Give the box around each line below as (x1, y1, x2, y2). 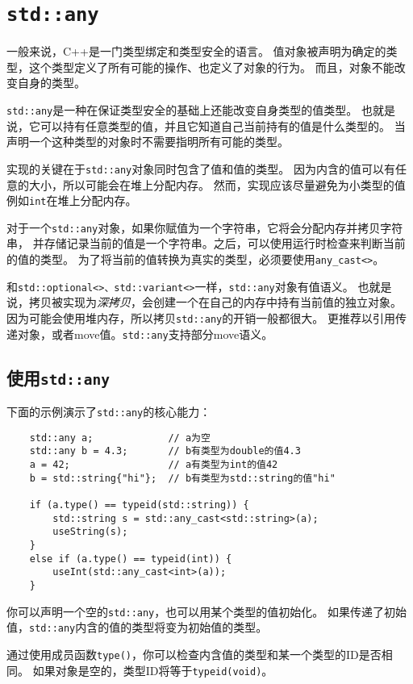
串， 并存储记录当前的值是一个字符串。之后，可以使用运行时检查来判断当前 (6, 235, 406, 252)
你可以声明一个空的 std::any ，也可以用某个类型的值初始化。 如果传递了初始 (6, 603, 407, 619)
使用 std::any (6, 365, 110, 390)
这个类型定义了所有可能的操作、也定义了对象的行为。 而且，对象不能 (28, 58, 394, 75)
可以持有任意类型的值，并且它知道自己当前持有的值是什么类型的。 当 (40, 117, 406, 134)
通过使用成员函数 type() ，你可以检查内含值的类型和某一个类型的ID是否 (6, 645, 382, 662)
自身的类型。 (17, 74, 86, 91)
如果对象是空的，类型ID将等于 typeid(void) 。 (32, 661, 273, 678)
